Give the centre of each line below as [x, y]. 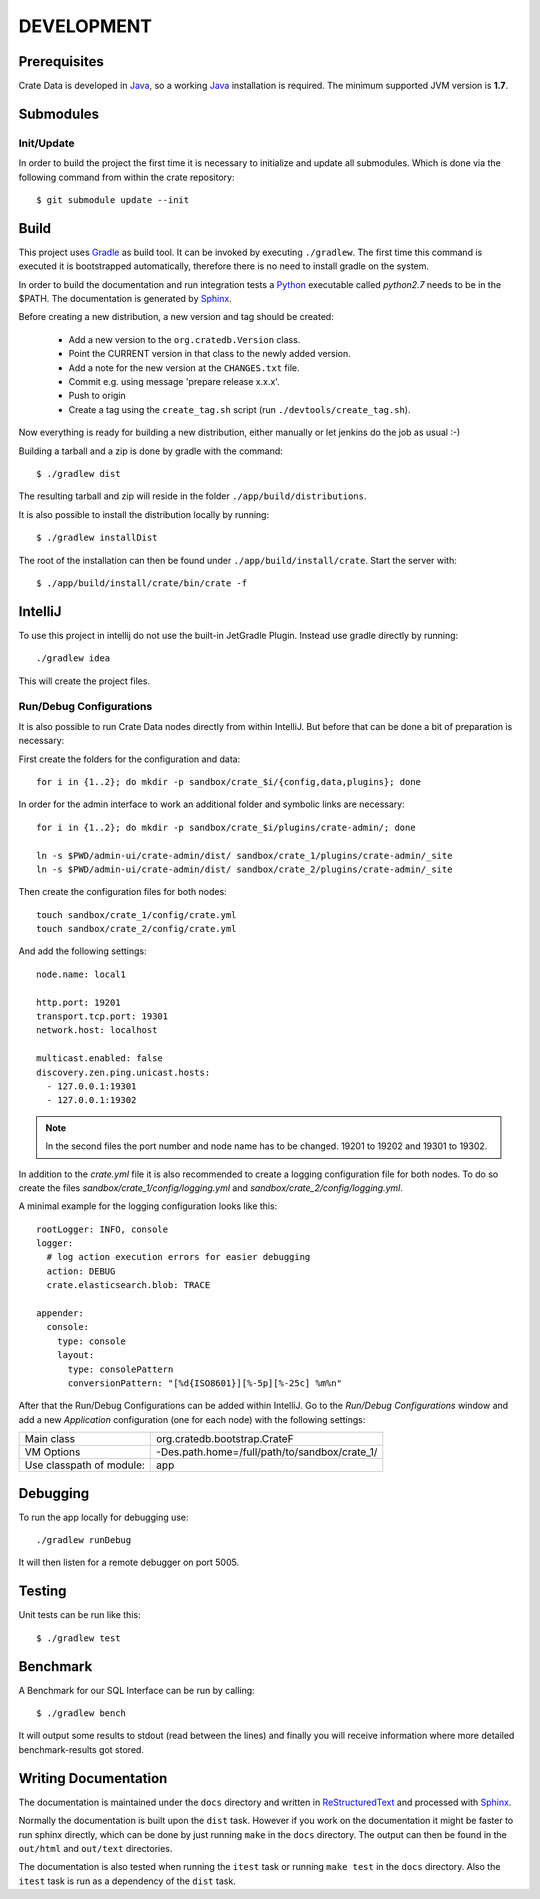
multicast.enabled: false [100, 1058]
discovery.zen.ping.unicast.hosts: [123, 1072]
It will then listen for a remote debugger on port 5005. [129, 1562]
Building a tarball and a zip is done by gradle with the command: [151, 451]
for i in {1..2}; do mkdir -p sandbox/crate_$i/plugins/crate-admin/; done [226, 827]
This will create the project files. [84, 681]
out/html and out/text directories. [95, 1848]
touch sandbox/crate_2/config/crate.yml [136, 929]
